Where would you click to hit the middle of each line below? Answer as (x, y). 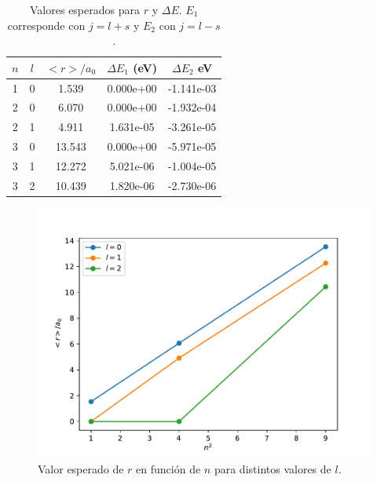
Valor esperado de (81, 468)
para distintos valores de (273, 468)
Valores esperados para (85, 9)
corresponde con (46, 25)
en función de (168, 468)
